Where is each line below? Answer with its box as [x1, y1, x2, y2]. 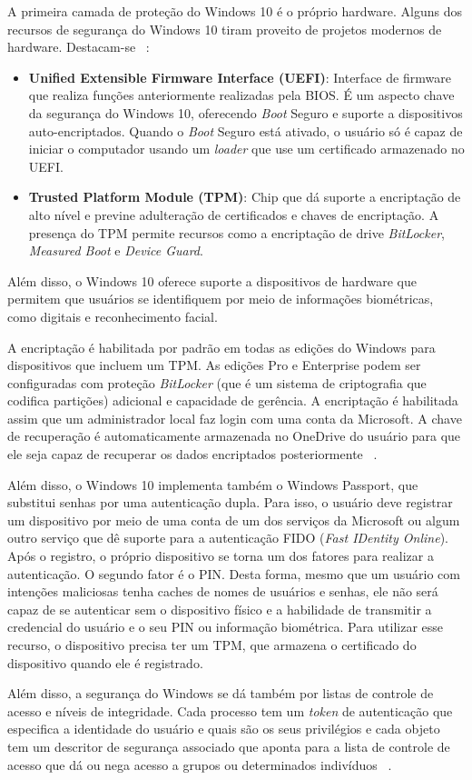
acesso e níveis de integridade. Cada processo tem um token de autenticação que [7, 701, 453, 720]
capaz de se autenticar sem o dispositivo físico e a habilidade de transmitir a [7, 599, 432, 618]
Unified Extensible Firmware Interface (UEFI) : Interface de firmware [28, 67, 451, 86]
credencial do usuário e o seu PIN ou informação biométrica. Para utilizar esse [7, 617, 444, 636]
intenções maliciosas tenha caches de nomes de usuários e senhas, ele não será [7, 582, 438, 601]
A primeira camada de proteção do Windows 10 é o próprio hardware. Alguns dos [7, 2, 463, 20]
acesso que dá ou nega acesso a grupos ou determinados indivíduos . [7, 755, 392, 774]
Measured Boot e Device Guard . [28, 241, 203, 260]
